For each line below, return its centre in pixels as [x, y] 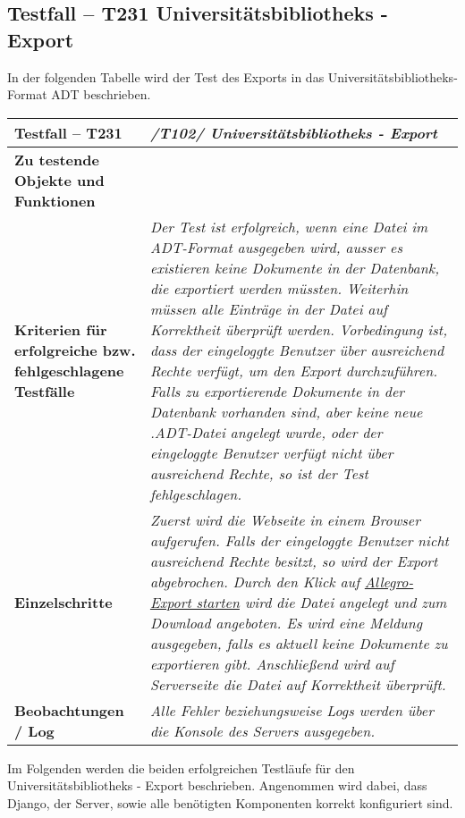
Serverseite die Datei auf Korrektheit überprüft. [298, 684]
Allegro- [389, 581]
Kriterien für [61, 329]
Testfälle [45, 391]
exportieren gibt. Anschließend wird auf [272, 663]
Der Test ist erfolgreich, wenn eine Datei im [289, 226]
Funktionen [55, 200]
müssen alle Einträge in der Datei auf [268, 308]
